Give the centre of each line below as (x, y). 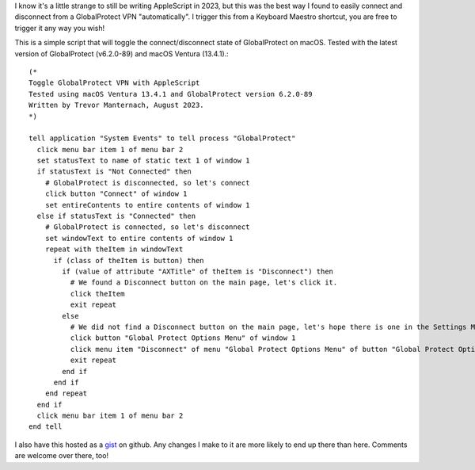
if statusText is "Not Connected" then (114, 172)
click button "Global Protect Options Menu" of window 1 (183, 338)
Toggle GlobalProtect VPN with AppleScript (114, 83)
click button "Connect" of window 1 (116, 194)
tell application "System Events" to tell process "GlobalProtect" (162, 138)
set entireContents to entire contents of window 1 (147, 205)
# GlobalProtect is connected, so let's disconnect (147, 227)
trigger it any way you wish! (60, 28)
